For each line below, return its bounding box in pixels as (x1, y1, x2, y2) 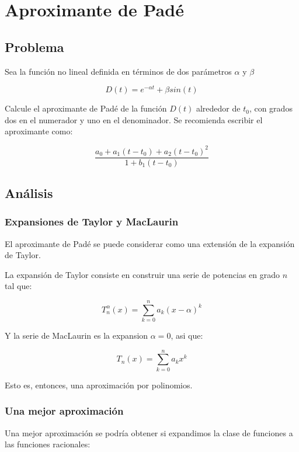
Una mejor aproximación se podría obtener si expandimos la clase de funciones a (5, 426, 293, 439)
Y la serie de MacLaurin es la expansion (5, 329, 148, 342)
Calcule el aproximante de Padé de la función (5, 102, 167, 114)
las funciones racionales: (5, 438, 91, 450)
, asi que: (171, 329, 203, 342)
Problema (5, 37, 64, 55)
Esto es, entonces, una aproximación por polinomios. (5, 378, 193, 391)
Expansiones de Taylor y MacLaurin (5, 214, 179, 229)
